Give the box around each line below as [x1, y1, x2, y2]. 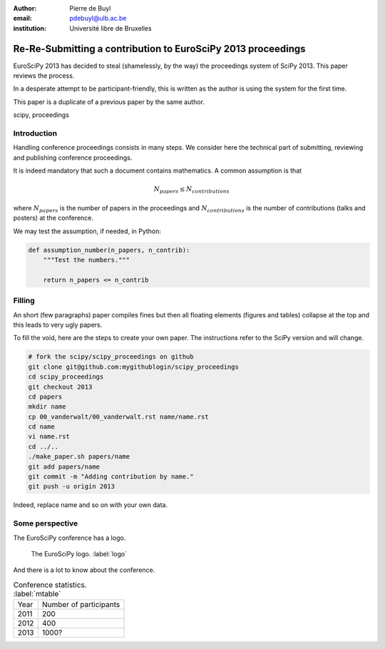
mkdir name [28, 403, 66, 411]
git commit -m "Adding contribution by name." [28, 473, 194, 481]
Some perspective [13, 518, 78, 528]
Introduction [13, 128, 57, 138]
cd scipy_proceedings [28, 373, 104, 381]
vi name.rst [28, 432, 71, 441]
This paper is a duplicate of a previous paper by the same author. [13, 97, 205, 106]
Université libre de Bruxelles [69, 24, 153, 32]
